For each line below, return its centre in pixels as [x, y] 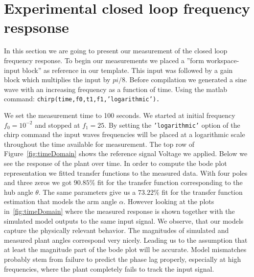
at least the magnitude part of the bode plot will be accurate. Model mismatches [125, 249]
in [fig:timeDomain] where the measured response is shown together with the [119, 211]
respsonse [36, 27]
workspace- [223, 60]
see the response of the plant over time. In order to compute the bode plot [115, 163]
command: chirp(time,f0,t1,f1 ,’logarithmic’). [82, 99]
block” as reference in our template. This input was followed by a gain [127, 70]
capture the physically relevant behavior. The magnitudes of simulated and [116, 230]
